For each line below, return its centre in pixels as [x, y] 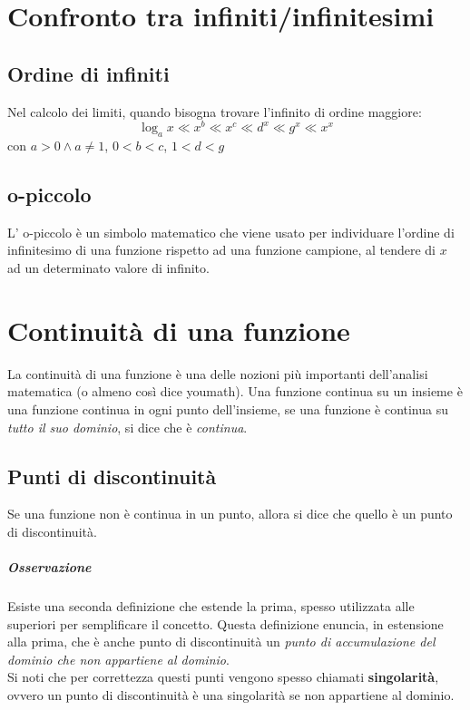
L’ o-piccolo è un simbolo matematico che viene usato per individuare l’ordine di [231, 232]
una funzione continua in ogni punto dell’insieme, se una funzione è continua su [228, 408]
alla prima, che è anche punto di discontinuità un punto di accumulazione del [221, 642]
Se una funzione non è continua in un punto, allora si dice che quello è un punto [230, 514]
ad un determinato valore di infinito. [108, 268]
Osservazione [49, 567]
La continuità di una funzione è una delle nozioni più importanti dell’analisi [218, 373]
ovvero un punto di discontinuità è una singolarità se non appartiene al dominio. [231, 695]
